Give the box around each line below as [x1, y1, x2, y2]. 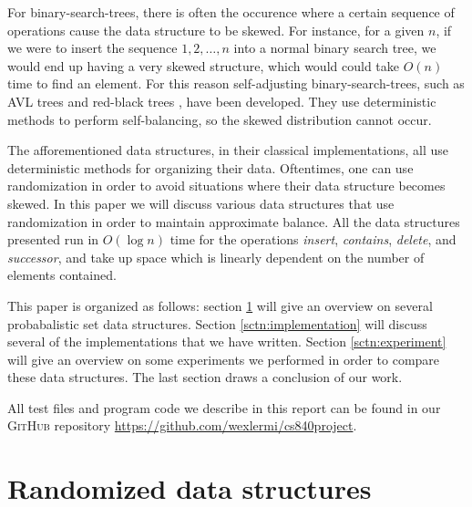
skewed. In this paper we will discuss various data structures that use [7, 193, 395, 212]
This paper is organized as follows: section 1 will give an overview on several [7, 295, 433, 315]
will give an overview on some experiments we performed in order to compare [7, 349, 440, 368]
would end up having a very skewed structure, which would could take [7, 56, 399, 75]
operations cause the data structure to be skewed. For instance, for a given [7, 20, 425, 39]
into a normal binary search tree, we [233, 38, 436, 57]
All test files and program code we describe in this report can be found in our [7, 398, 441, 417]
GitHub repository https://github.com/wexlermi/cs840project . [7, 416, 357, 435]
